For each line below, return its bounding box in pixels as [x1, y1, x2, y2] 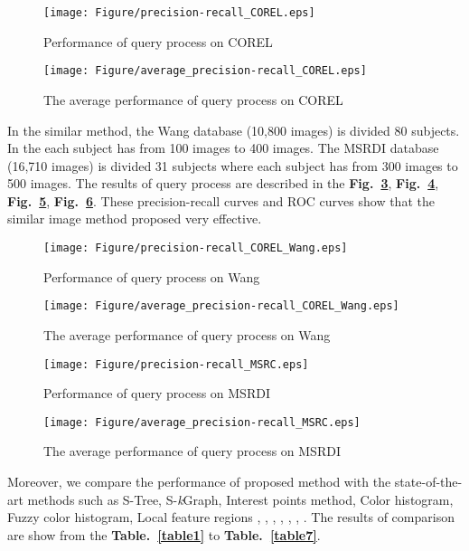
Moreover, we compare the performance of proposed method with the [7, 472, 391, 491]
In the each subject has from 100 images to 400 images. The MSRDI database [7, 138, 439, 157]
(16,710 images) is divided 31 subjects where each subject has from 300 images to [7, 156, 458, 175]
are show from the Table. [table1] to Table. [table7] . [7, 525, 321, 544]
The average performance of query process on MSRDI [43, 442, 341, 461]
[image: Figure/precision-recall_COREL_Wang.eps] [43, 242, 348, 255]
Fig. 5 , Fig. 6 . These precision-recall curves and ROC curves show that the [7, 191, 435, 210]
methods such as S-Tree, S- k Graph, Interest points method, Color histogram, [27, 489, 454, 508]
